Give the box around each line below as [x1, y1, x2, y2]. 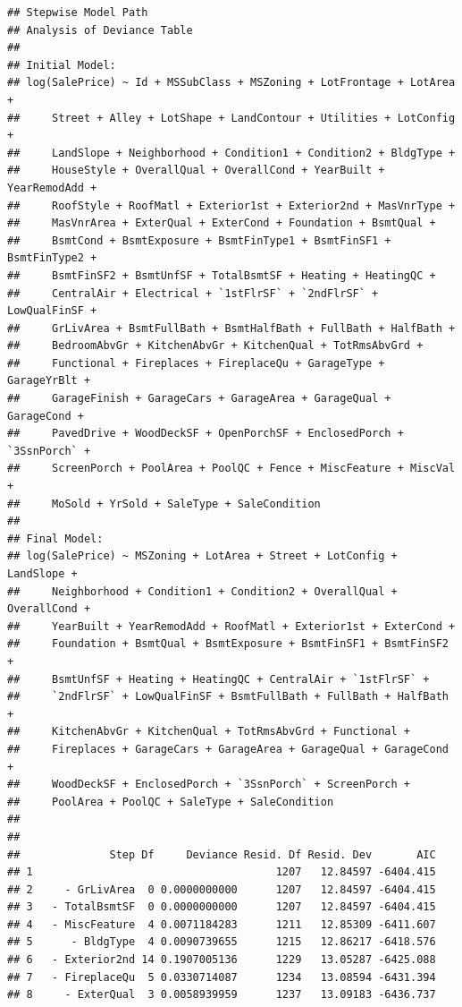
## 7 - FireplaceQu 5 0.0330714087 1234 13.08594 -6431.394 [7, 970, 436, 984]
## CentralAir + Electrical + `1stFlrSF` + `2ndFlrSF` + [7, 286, 379, 300]
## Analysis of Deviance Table [7, 23, 193, 37]
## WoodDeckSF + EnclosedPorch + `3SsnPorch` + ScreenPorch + [7, 778, 411, 791]
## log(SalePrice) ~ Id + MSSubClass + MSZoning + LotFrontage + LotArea [7, 76, 456, 90]
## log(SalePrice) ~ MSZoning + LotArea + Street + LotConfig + [7, 550, 398, 563]
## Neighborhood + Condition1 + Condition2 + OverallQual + [7, 585, 398, 598]
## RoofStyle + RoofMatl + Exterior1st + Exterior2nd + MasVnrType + [7, 199, 456, 212]
